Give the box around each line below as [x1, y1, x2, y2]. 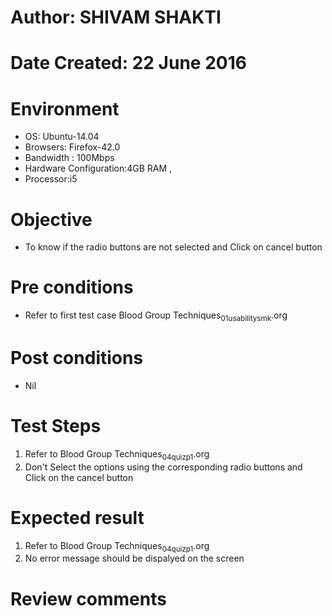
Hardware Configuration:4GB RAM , [24, 162, 173, 175]
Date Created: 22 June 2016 [10, 52, 247, 75]
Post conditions [10, 347, 144, 370]
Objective [10, 208, 93, 231]
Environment [10, 97, 120, 120]
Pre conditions [10, 276, 134, 299]
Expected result [10, 506, 145, 529]
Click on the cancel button [24, 471, 134, 483]
